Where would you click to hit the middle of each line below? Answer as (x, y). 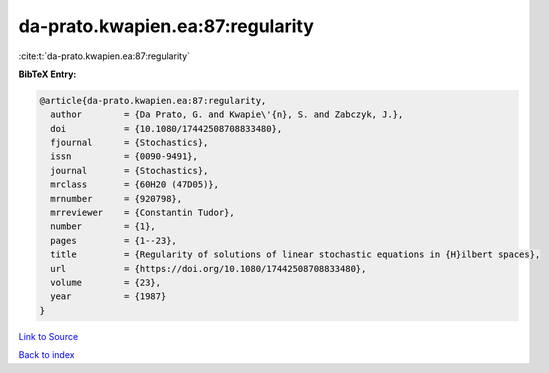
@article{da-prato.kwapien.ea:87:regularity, (153, 100)
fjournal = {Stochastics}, (129, 143)
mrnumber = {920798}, (116, 198)
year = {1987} (108, 296)
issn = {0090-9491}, (124, 156)
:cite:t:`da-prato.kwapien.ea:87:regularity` (104, 56)
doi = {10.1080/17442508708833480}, (166, 128)
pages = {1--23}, (113, 240)
